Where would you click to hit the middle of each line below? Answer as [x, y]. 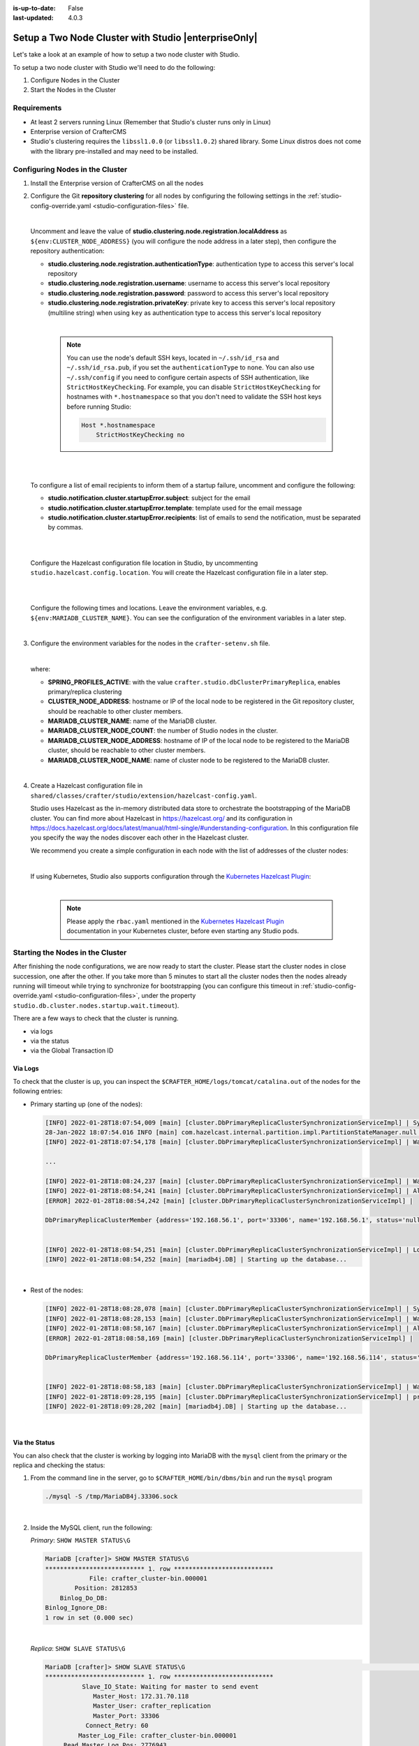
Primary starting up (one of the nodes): [87, 1104]
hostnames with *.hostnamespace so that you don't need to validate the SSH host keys [194, 397]
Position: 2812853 [106, 1588]
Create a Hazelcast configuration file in [87, 786]
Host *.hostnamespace [118, 425]
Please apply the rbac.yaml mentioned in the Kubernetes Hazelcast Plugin [175, 921]
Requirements [37, 108]
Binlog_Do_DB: [84, 1598]
